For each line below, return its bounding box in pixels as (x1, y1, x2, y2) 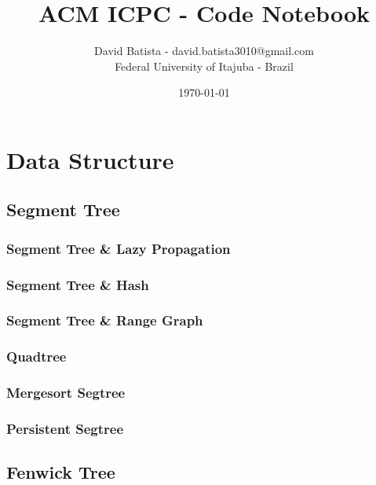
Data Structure (6, 143, 174, 175)
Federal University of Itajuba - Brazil (115, 57, 294, 74)
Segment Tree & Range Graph (6, 310, 203, 330)
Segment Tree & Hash (6, 274, 149, 294)
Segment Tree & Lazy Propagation (6, 238, 231, 258)
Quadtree (6, 347, 67, 366)
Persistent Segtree (6, 419, 124, 439)
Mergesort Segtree (6, 383, 126, 402)
